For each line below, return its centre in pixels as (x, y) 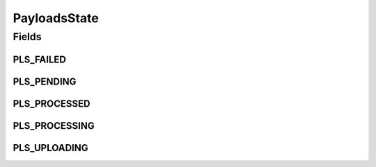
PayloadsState (56, 18)
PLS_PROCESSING (54, 126)
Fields (27, 37)
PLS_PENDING (45, 81)
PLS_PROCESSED (52, 104)
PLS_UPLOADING (50, 148)
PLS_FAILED (39, 59)
